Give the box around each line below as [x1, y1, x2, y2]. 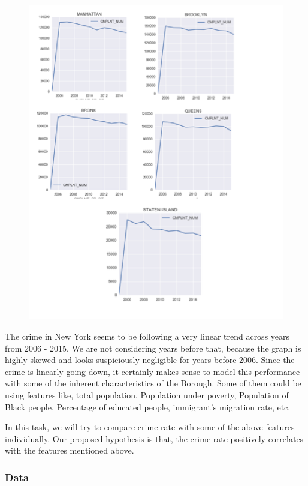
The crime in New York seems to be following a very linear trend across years [5, 330, 290, 343]
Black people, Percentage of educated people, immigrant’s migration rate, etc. [5, 400, 291, 413]
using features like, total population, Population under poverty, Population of [5, 389, 289, 401]
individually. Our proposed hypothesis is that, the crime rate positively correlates [5, 432, 304, 445]
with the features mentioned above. [5, 444, 134, 457]
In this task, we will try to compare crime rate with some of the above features [5, 421, 295, 433]
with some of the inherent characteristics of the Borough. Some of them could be [5, 377, 301, 389]
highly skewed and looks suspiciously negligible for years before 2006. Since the [5, 353, 295, 366]
